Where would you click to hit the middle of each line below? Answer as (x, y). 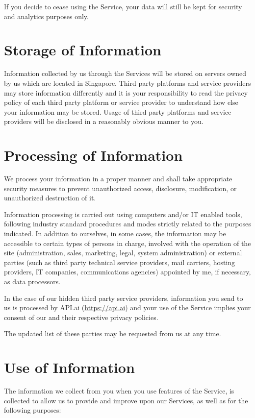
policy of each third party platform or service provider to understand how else (121, 102)
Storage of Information (83, 50)
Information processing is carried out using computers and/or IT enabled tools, (123, 214)
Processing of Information (93, 155)
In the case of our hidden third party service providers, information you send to (124, 298)
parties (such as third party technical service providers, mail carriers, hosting (120, 262)
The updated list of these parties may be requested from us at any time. (113, 333)
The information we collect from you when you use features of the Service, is (119, 391)
